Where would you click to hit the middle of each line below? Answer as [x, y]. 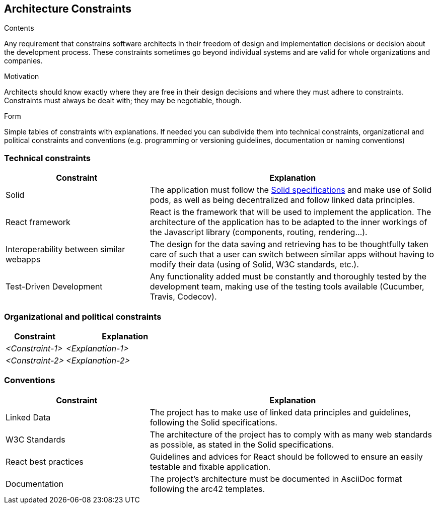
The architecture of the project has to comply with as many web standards [291, 434]
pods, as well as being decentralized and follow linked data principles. [282, 200]
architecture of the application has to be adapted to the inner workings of [288, 222]
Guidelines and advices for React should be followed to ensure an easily [286, 456]
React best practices [45, 461]
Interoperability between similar [65, 249]
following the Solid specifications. [213, 422]
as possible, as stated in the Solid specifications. [242, 444]
